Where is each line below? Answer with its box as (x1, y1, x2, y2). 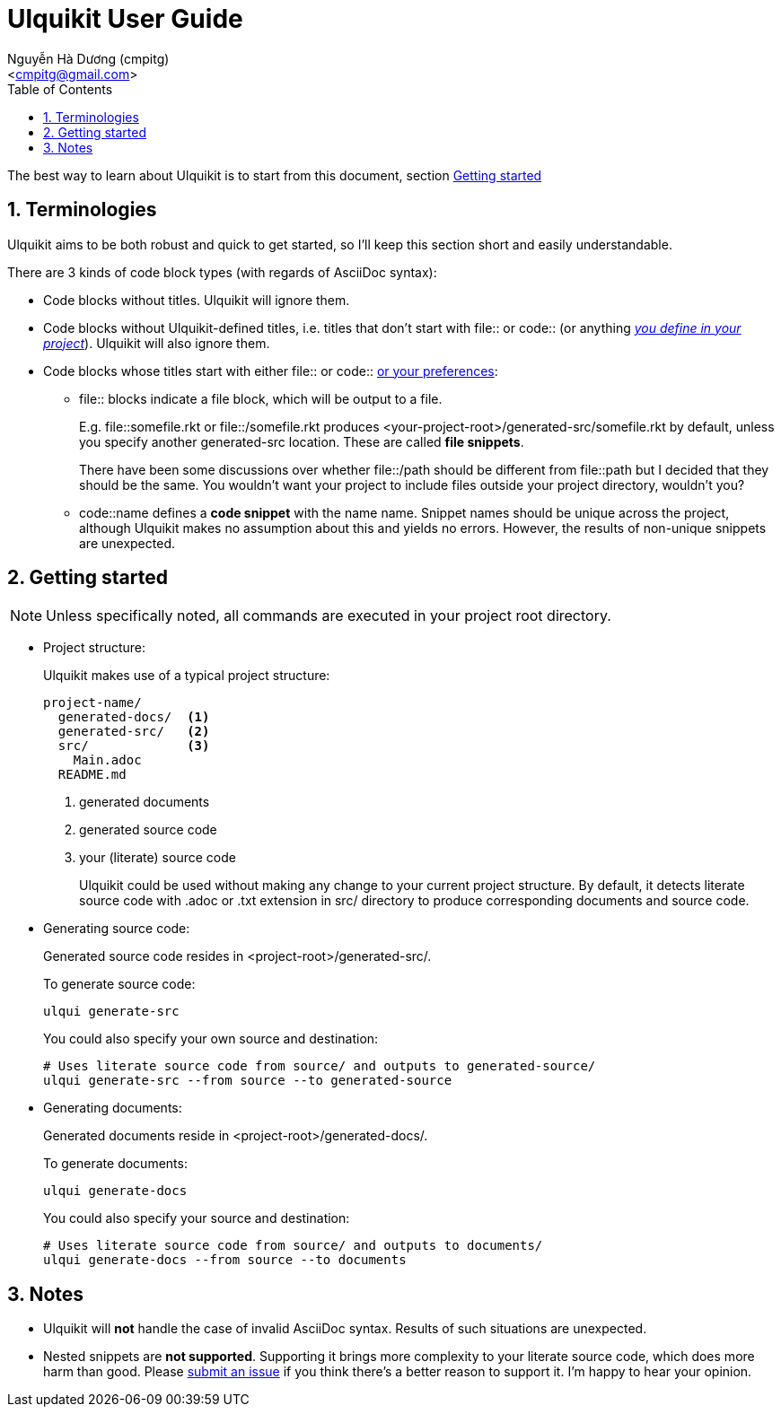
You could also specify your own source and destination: (43, 1031, 379, 1047)
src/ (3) (57, 738, 210, 754)
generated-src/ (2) (57, 724, 210, 739)
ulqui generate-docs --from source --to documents (43, 1253, 407, 1268)
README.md (57, 767, 127, 782)
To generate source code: (43, 976, 196, 992)
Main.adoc (73, 753, 142, 768)
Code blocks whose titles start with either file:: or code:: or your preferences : (43, 362, 498, 379)
